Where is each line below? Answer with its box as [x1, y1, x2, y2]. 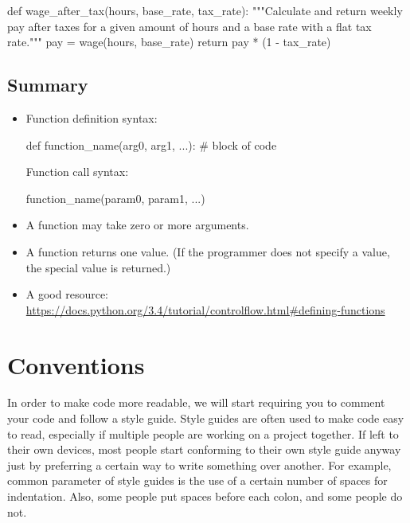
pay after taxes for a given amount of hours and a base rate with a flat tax [7, 18, 372, 34]
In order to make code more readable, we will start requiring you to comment [7, 394, 385, 411]
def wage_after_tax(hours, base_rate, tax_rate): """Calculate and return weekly [7, 2, 403, 18]
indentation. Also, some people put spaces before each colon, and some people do [7, 488, 403, 505]
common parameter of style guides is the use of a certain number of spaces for [7, 472, 388, 489]
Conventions [7, 348, 145, 381]
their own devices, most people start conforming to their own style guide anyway [7, 441, 401, 458]
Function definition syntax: [25, 109, 158, 126]
